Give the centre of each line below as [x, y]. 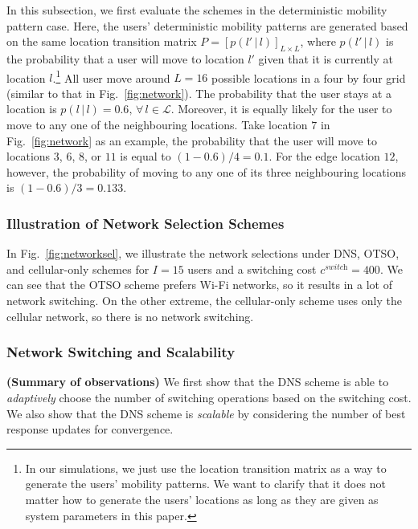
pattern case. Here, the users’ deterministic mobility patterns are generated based [207, 25]
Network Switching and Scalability [121, 352]
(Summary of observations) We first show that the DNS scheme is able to [198, 382]
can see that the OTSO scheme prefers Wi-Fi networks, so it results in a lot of [199, 285]
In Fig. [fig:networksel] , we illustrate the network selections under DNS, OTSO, [203, 253]
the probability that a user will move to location [125, 58]
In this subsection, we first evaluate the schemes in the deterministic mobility [197, 10]
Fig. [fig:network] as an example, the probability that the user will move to [192, 140]
